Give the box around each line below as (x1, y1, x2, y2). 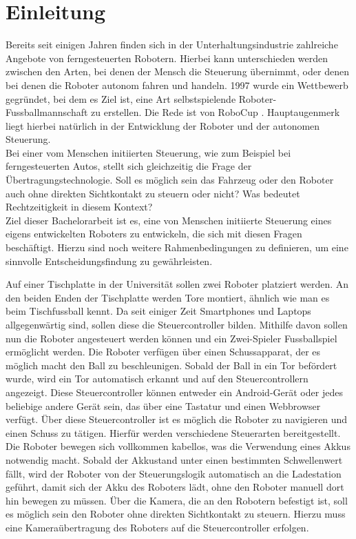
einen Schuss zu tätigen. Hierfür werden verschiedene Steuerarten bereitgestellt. (6, 425, 341, 440)
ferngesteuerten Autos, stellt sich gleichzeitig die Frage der (6, 159, 252, 173)
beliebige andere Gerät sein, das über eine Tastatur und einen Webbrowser (6, 398, 321, 413)
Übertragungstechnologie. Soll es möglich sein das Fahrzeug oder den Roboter (6, 173, 334, 187)
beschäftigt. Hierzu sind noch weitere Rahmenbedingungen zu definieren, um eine (6, 240, 348, 255)
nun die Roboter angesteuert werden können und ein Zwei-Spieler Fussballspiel (6, 331, 337, 345)
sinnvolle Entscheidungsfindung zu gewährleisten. (6, 253, 213, 268)
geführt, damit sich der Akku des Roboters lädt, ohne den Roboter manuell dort (6, 480, 344, 494)
